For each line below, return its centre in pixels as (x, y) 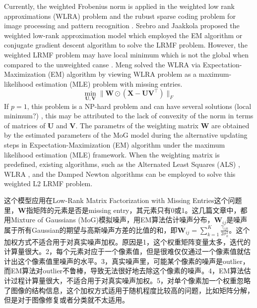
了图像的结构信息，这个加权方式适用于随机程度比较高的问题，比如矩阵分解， (129, 290)
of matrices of (25, 125)
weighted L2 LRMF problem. (48, 183)
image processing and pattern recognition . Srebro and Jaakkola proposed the (122, 26)
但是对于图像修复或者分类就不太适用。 (66, 300)
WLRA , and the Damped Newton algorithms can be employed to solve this (120, 174)
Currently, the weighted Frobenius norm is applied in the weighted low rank (119, 6)
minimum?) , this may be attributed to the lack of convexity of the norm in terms (129, 116)
